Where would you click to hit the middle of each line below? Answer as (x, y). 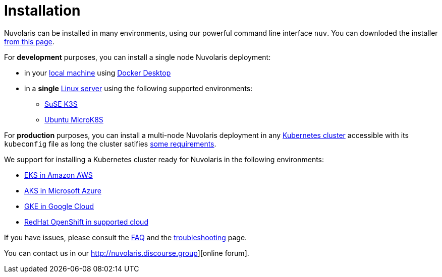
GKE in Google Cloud (59, 206)
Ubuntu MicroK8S (74, 119)
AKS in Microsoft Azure (63, 190)
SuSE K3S (61, 104)
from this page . (29, 41)
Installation (42, 11)
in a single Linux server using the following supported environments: (139, 88)
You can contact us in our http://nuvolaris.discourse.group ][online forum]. (127, 253)
